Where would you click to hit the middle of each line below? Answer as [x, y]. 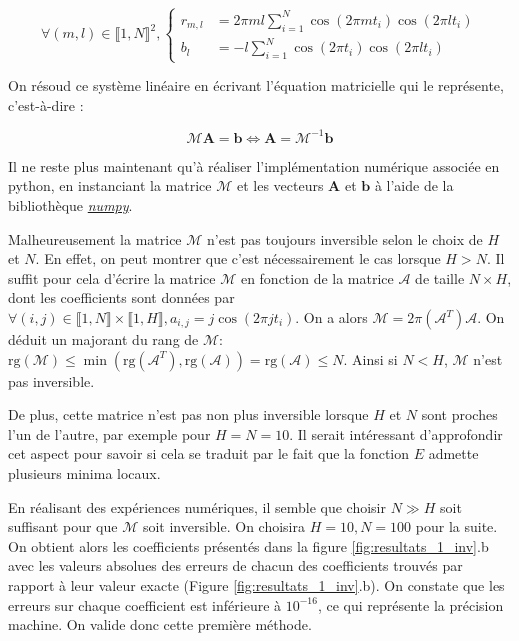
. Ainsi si [370, 358]
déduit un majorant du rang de [103, 339]
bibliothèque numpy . [70, 205]
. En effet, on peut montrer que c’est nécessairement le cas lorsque [238, 258]
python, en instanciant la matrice [110, 185]
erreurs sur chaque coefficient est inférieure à [145, 604]
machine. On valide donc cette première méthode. [160, 624]
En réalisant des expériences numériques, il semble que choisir [197, 506]
